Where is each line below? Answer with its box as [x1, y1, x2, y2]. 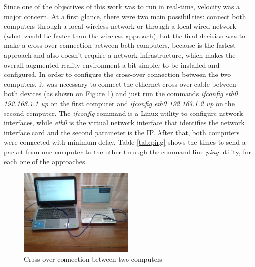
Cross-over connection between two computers [24, 253, 162, 264]
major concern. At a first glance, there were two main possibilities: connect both [4, 11, 246, 21]
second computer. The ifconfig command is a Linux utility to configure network [4, 108, 243, 118]
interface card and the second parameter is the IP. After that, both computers [4, 127, 240, 137]
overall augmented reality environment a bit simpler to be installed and [4, 59, 220, 70]
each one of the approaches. [4, 156, 87, 166]
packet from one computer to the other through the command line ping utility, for [4, 146, 251, 156]
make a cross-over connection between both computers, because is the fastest [4, 40, 236, 50]
